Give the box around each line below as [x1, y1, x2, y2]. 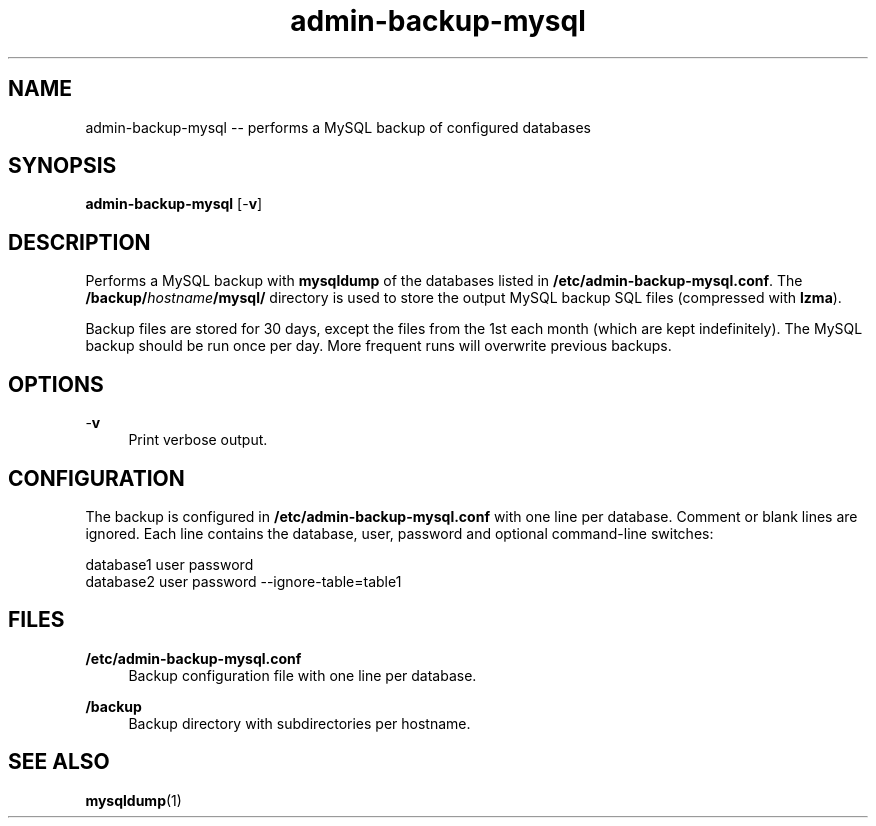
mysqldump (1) [85, 791, 182, 809]
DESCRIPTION [8, 229, 151, 255]
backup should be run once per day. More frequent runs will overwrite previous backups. [85, 337, 672, 355]
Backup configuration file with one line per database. [128, 666, 477, 684]
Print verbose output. [128, 431, 268, 449]
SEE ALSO [8, 749, 110, 775]
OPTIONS [8, 371, 104, 397]
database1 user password [85, 555, 254, 573]
